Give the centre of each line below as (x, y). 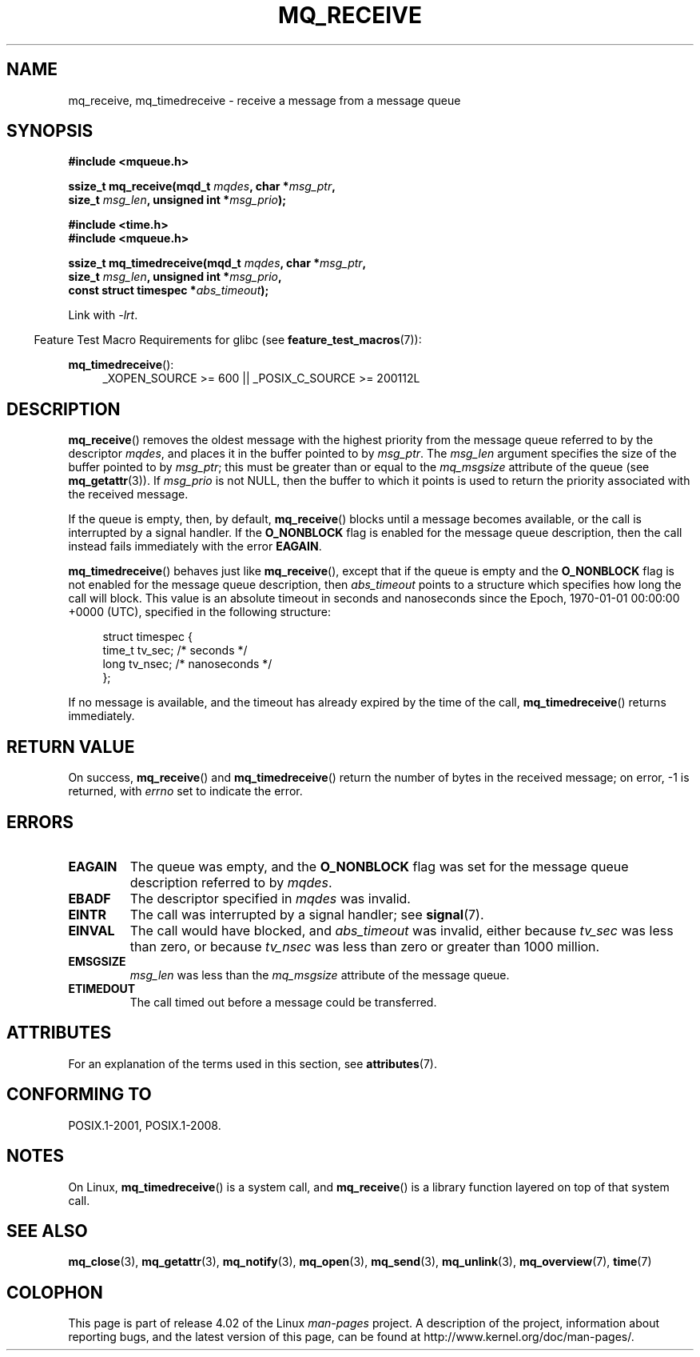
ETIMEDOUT (102, 988)
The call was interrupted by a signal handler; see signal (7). (307, 914)
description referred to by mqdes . (231, 882)
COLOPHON (55, 1292)
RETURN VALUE (71, 747)
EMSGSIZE (97, 961)
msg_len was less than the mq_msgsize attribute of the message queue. (320, 975)
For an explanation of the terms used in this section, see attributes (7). (253, 1063)
